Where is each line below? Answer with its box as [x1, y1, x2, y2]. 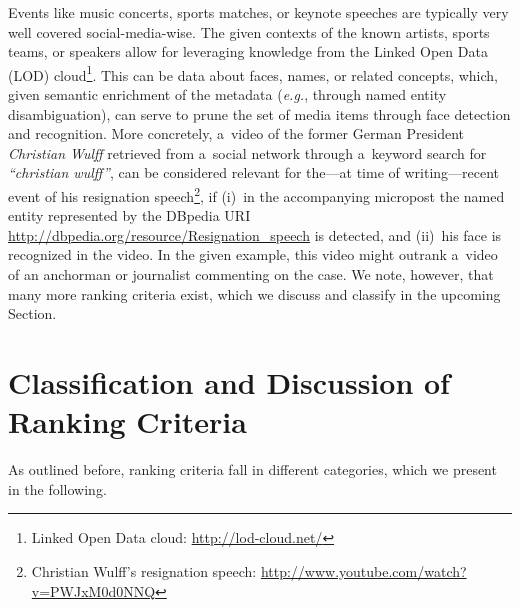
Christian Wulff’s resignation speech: [31, 560, 257, 581]
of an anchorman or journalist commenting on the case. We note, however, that [8, 264, 494, 285]
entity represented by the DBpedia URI [8, 205, 251, 226]
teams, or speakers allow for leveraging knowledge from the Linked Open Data [8, 41, 488, 62]
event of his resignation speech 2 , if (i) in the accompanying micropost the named [8, 183, 505, 206]
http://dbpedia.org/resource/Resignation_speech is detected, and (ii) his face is [8, 224, 502, 245]
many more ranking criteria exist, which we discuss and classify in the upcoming [8, 283, 501, 304]
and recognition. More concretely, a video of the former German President [8, 123, 465, 144]
